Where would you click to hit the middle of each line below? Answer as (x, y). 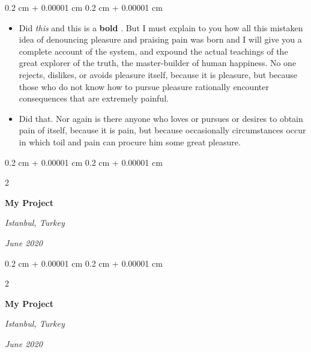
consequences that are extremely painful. (94, 98)
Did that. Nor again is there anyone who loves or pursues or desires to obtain (161, 118)
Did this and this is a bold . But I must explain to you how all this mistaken (161, 27)
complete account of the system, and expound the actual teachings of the (153, 51)
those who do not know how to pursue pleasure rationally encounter (144, 86)
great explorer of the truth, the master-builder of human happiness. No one (158, 63)
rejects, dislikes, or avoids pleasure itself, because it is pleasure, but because (158, 74)
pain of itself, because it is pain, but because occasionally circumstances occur (162, 130)
